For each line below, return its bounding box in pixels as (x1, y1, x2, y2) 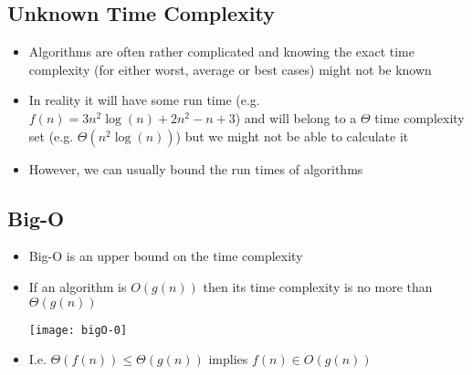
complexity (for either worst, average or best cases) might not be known (28, 59, 432, 78)
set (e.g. (28, 126, 74, 145)
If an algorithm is (28, 276, 127, 296)
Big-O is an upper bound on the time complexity (28, 246, 303, 266)
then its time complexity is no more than (203, 276, 433, 296)
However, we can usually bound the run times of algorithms (28, 159, 363, 178)
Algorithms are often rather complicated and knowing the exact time (28, 42, 414, 61)
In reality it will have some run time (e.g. (28, 90, 260, 109)
